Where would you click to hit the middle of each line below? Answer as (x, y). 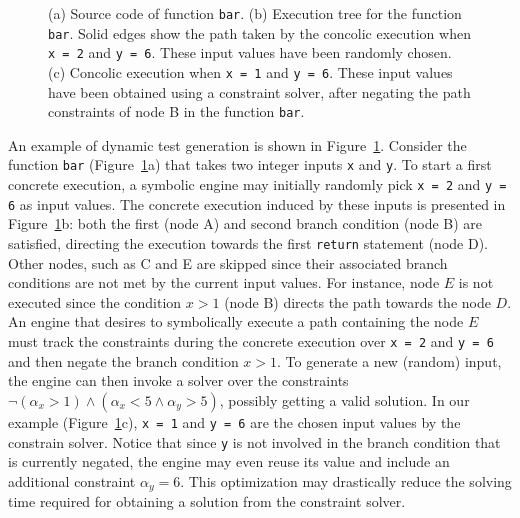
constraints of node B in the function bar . (176, 111)
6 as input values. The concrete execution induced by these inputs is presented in (257, 203)
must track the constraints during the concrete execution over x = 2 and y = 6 (251, 341)
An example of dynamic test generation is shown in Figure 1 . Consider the (237, 144)
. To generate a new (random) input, (389, 360)
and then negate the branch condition (123, 360)
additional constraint (72, 480)
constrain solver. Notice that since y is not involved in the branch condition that (254, 441)
